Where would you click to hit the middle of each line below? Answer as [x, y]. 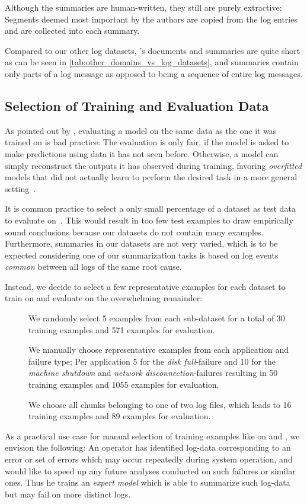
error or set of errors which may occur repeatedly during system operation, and [149, 459]
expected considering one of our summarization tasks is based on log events [142, 255]
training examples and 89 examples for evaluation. [120, 416]
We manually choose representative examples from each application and [159, 350]
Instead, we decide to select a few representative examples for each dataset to [145, 286]
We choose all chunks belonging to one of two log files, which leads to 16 [160, 404]
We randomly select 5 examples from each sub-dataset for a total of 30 [157, 318]
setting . [20, 188]
